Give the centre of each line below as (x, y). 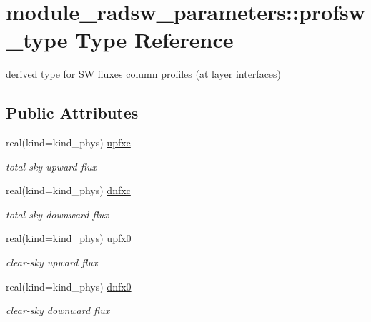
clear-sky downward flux (58, 310)
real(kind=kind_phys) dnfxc (68, 190)
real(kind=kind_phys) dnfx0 (69, 286)
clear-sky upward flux (52, 262)
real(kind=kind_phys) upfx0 (69, 238)
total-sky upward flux (51, 166)
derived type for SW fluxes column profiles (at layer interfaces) (144, 74)
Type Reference (154, 40)
